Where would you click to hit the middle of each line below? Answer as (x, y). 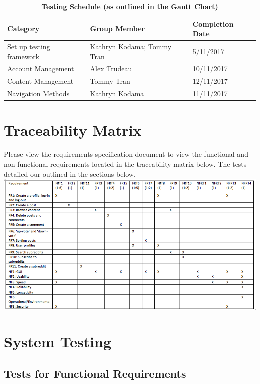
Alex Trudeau (111, 69)
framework (24, 56)
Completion (213, 24)
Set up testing (29, 47)
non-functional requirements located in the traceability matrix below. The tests (125, 164)
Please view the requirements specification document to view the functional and (126, 154)
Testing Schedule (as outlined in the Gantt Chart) (130, 6)
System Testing (58, 342)
